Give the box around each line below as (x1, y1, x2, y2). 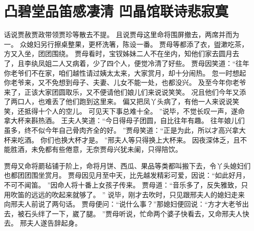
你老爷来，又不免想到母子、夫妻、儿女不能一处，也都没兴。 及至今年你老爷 (4, 77, 246, 87)
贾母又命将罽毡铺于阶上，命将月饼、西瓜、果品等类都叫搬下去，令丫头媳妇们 (4, 160, 251, 170)
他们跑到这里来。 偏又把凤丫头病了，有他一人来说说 (65, 96, 232, 106)
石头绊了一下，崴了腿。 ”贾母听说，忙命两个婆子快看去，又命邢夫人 (24, 208, 243, 218)
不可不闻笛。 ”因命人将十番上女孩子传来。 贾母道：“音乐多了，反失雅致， (4, 180, 241, 190)
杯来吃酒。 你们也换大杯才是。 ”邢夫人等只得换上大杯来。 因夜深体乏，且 (4, 134, 240, 145)
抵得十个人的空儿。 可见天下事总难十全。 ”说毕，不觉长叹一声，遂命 (24, 105, 245, 116)
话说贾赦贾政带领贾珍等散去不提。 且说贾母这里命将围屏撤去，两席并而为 (4, 29, 239, 40)
